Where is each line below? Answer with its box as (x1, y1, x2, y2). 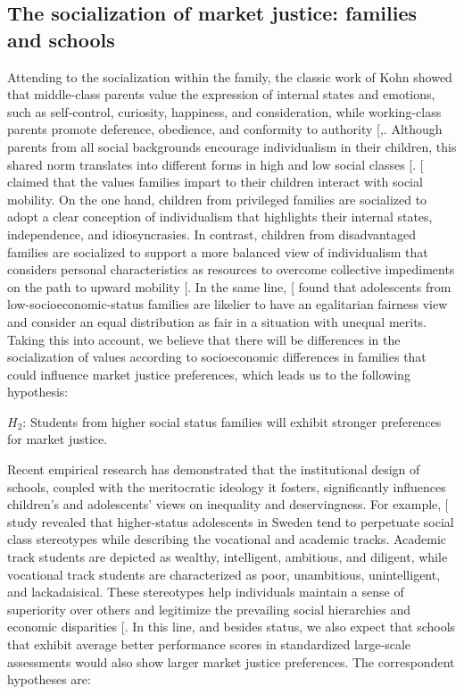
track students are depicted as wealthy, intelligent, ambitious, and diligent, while (7, 548, 448, 566)
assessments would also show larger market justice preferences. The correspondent (7, 652, 455, 671)
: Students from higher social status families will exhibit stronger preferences (22, 412, 442, 431)
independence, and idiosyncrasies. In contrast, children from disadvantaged (7, 224, 416, 243)
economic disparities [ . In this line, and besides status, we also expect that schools (7, 617, 456, 636)
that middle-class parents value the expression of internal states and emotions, (7, 85, 435, 104)
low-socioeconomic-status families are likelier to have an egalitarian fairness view (7, 295, 448, 314)
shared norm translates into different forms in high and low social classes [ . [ (7, 155, 424, 173)
